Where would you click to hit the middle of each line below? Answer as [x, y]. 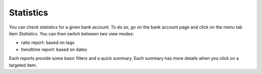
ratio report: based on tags [48, 43]
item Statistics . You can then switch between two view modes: [72, 33]
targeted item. [23, 65]
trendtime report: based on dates [54, 49]
